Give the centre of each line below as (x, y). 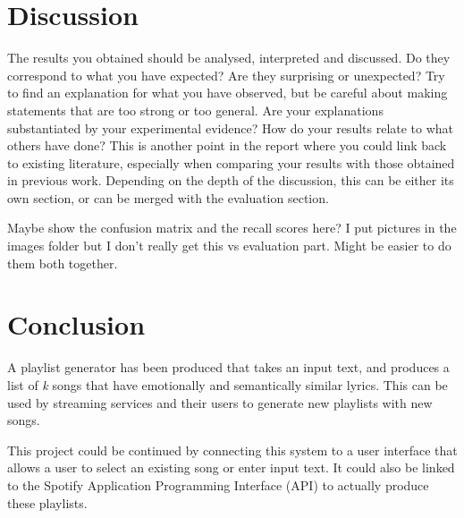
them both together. (63, 263)
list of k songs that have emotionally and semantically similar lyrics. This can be (228, 384)
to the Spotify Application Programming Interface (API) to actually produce (218, 484)
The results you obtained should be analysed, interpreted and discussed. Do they (229, 58)
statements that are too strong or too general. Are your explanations (195, 110)
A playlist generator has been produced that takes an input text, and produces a (228, 367)
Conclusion (76, 324)
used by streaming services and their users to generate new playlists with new (220, 402)
